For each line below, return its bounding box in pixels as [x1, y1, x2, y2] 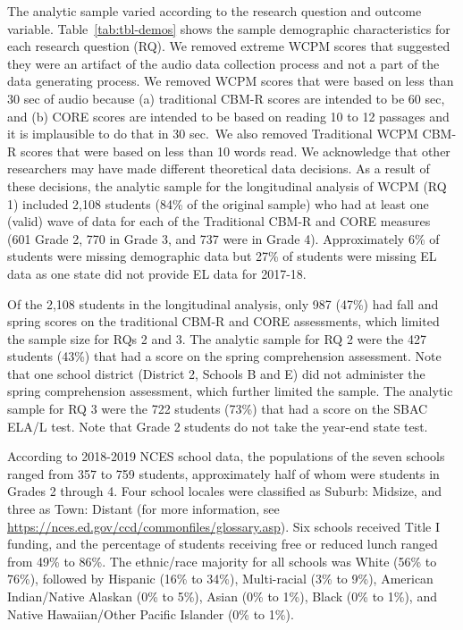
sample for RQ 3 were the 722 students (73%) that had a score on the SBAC [7, 399, 428, 418]
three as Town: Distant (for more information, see [7, 500, 280, 518]
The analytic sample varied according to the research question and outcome [7, 2, 422, 20]
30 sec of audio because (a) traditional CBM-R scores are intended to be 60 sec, [7, 88, 445, 107]
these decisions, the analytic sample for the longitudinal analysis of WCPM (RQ [7, 176, 447, 195]
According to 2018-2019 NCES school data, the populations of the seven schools [7, 447, 445, 466]
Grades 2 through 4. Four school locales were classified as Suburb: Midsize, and [7, 482, 442, 500]
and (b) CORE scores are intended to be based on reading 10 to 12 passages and [7, 106, 450, 125]
